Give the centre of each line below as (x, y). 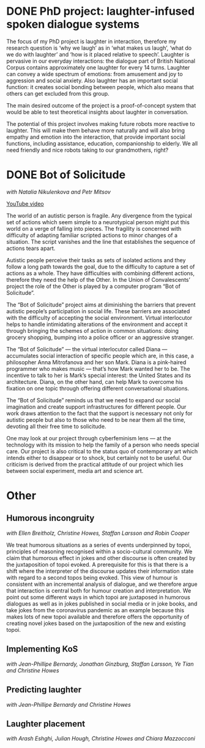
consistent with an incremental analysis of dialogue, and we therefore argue (102, 584)
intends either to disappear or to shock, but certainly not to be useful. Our (99, 458)
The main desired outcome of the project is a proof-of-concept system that (101, 105)
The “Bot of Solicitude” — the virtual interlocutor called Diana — (87, 349)
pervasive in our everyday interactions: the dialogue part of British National (101, 61)
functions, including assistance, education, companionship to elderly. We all (102, 143)
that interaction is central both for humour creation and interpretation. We (99, 590)
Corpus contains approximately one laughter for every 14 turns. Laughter (98, 67)
